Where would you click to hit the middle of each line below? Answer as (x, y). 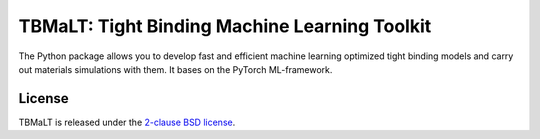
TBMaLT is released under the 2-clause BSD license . (127, 122)
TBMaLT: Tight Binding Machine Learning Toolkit (225, 26)
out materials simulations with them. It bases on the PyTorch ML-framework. (175, 69)
